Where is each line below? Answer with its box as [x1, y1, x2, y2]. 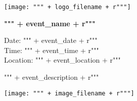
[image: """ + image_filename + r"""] [4, 89, 134, 97]
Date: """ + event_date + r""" [4, 35, 98, 45]
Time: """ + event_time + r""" [4, 44, 99, 55]
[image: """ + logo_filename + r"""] [4, 4, 131, 11]
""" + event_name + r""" [4, 18, 96, 28]
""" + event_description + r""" [4, 72, 99, 82]
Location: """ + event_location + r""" [4, 55, 121, 65]
